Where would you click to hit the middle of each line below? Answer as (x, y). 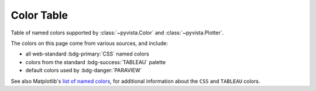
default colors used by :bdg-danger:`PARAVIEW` (84, 71)
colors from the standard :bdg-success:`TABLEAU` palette (96, 62)
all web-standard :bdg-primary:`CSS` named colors (87, 54)
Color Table (39, 15)
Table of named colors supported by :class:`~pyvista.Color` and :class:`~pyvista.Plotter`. (117, 33)
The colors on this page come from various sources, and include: (90, 43)
